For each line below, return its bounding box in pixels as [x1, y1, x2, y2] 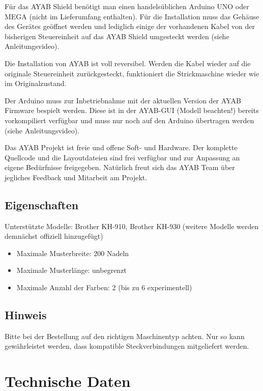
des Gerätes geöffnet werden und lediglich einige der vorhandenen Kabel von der [5, 21, 255, 32]
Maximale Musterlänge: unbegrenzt [16, 265, 127, 275]
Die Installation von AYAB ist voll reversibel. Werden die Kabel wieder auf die [5, 58, 251, 68]
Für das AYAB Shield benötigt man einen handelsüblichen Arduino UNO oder [5, 1, 249, 11]
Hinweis [5, 307, 47, 323]
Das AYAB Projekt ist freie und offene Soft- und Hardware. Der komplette [5, 142, 238, 153]
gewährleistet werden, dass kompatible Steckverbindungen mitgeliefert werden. [5, 341, 249, 351]
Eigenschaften [5, 197, 79, 212]
